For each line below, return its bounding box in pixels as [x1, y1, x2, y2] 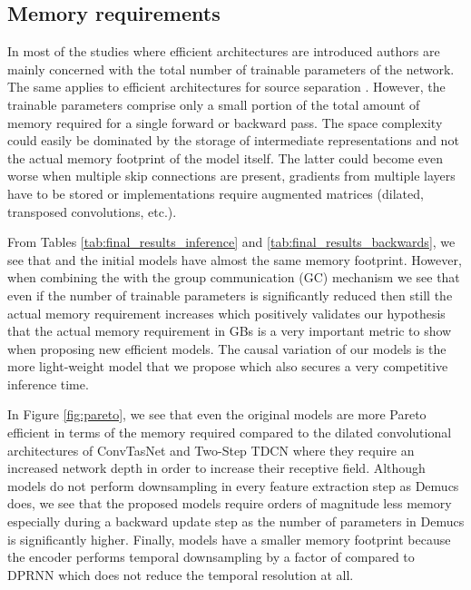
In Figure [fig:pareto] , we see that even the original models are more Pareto [7, 405, 427, 424]
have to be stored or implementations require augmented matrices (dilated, [7, 183, 424, 202]
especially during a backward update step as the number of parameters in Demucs [7, 512, 465, 531]
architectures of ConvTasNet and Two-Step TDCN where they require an [7, 440, 415, 459]
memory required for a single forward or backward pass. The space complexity [7, 113, 443, 132]
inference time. [7, 374, 89, 393]
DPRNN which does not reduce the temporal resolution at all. [7, 565, 354, 584]
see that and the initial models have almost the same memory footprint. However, [7, 250, 462, 269]
